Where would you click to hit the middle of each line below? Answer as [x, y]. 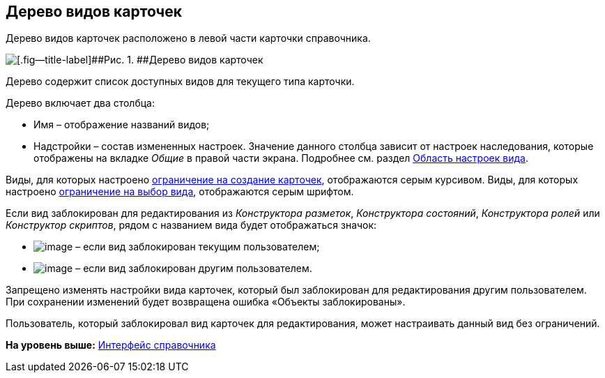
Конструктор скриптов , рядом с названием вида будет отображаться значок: [191, 225]
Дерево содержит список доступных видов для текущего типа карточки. [180, 82]
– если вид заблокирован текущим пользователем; [198, 247]
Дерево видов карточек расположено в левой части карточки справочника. [188, 38]
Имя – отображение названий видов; [122, 125]
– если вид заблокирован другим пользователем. [194, 269]
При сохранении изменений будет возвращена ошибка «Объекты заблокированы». [206, 302]
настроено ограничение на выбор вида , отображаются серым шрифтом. [180, 192]
